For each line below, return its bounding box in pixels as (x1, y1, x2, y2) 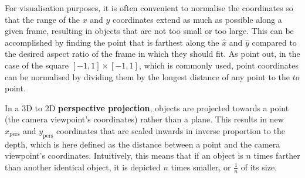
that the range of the (5, 13, 80, 25)
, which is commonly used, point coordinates (138, 59, 299, 71)
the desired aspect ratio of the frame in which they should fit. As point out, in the (5, 47, 300, 60)
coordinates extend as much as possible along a (113, 13, 282, 25)
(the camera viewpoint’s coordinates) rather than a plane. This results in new (5, 113, 284, 125)
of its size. (240, 160, 277, 173)
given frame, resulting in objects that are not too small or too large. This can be (5, 25, 294, 37)
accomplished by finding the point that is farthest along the (5, 36, 219, 48)
